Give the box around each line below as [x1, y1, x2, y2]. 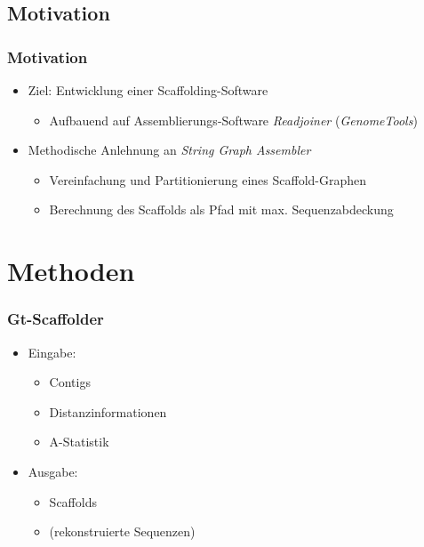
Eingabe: [28, 342, 76, 361]
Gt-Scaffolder [7, 308, 104, 330]
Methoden [7, 253, 135, 289]
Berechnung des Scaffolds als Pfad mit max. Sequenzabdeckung [49, 200, 394, 219]
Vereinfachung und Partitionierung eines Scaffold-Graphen [49, 170, 367, 189]
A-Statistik [49, 432, 109, 451]
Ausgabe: [28, 462, 78, 480]
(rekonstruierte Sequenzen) [49, 522, 196, 541]
